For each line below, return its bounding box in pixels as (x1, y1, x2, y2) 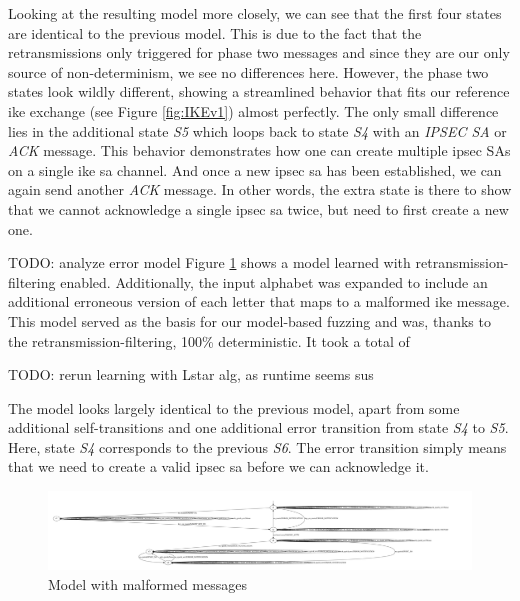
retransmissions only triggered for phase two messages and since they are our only (8, 42, 510, 63)
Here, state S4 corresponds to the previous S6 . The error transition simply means (8, 436, 507, 457)
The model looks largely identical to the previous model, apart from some (8, 397, 460, 418)
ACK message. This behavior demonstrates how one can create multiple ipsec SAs (8, 140, 511, 161)
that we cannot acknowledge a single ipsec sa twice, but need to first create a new (8, 198, 509, 219)
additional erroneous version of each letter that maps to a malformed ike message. (8, 291, 510, 312)
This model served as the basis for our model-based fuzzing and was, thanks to (8, 310, 491, 331)
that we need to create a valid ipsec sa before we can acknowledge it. (8, 456, 429, 477)
